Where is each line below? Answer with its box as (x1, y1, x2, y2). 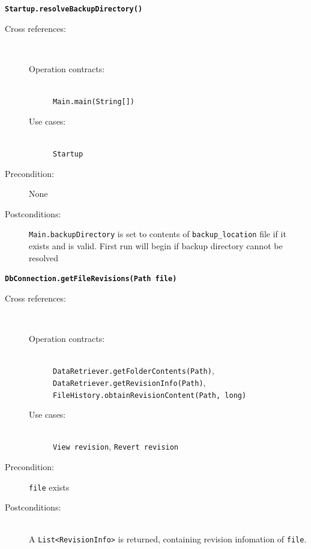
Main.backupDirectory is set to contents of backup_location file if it (29, 228, 286, 240)
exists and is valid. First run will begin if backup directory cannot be (29, 239, 283, 252)
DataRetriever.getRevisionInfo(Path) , (53, 376, 206, 388)
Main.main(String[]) (53, 98, 135, 107)
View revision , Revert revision (53, 440, 179, 453)
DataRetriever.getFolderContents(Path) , (53, 364, 214, 377)
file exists (29, 480, 70, 493)
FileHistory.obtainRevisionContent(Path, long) (53, 391, 247, 400)
